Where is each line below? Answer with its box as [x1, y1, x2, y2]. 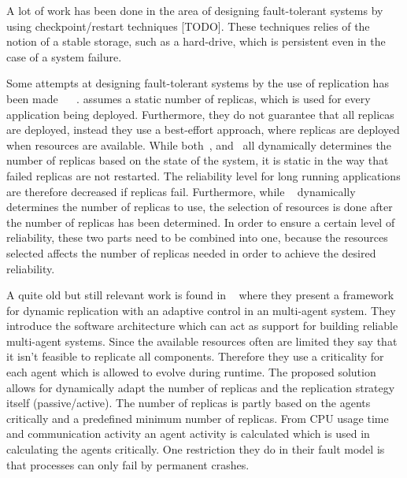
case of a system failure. [6, 48, 122, 65]
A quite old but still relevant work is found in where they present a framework [6, 287, 394, 303]
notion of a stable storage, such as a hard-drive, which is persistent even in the [6, 33, 386, 50]
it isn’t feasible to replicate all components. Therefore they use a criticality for [6, 348, 384, 365]
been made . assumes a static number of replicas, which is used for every [6, 90, 371, 106]
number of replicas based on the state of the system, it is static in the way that [6, 152, 389, 169]
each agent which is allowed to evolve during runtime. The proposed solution [6, 364, 376, 380]
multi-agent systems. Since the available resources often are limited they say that [6, 332, 398, 349]
